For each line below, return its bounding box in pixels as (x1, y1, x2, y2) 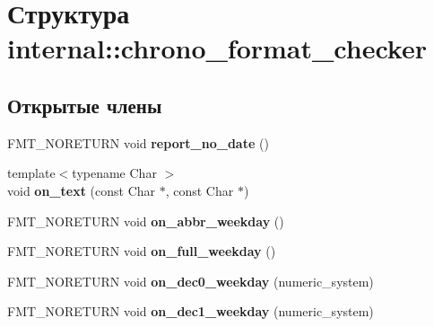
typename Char (72, 163, 157, 182)
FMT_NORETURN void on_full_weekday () (7, 242, 276, 261)
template (7, 163, 56, 182)
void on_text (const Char (7, 181, 156, 199)
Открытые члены (7, 91, 162, 119)
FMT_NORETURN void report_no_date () (7, 133, 269, 152)
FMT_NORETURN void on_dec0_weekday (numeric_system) (7, 271, 374, 290)
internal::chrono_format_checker (7, 30, 427, 66)
